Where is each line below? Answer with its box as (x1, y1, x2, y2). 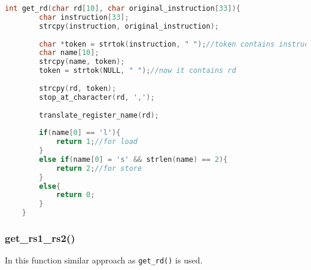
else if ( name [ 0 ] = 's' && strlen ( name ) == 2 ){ (39, 155, 228, 164)
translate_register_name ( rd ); (39, 111, 159, 119)
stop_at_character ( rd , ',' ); (39, 93, 155, 102)
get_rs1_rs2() (5, 230, 75, 245)
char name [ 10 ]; (39, 48, 99, 57)
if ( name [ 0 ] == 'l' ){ (39, 128, 121, 137)
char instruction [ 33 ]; (39, 13, 129, 22)
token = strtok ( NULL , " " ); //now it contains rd (39, 66, 236, 75)
